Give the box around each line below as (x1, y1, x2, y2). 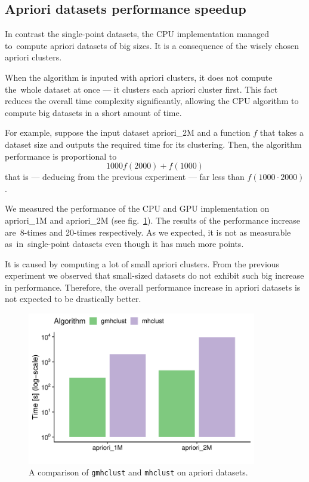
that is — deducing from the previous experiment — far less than (5, 170, 245, 183)
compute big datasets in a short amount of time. (5, 106, 182, 118)
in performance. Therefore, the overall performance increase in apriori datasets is (5, 280, 301, 293)
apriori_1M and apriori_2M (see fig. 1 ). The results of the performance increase (5, 213, 300, 226)
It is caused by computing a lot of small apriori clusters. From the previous (5, 257, 280, 270)
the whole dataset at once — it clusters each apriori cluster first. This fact (5, 83, 278, 95)
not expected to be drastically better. (5, 292, 141, 305)
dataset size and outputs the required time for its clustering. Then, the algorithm (5, 138, 302, 150)
